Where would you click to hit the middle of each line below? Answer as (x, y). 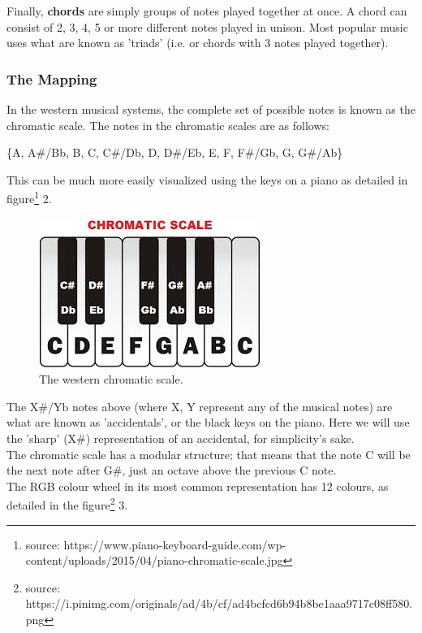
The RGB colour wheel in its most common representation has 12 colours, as (198, 486)
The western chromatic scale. (111, 379)
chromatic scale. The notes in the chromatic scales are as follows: (168, 125)
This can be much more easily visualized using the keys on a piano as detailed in (207, 179)
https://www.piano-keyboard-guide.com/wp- (175, 544)
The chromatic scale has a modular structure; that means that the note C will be (209, 454)
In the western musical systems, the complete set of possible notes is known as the (211, 109)
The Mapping (52, 78)
